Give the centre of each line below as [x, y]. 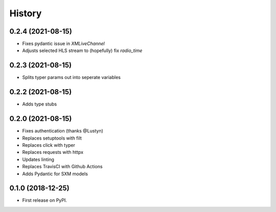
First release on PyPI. [45, 200]
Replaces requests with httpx [53, 152]
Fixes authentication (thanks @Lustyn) [63, 131]
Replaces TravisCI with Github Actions [62, 167]
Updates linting [38, 159]
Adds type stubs [40, 104]
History [26, 13]
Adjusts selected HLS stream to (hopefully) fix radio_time [82, 50]
